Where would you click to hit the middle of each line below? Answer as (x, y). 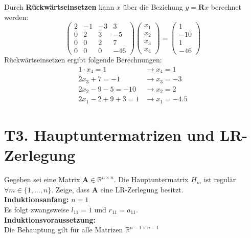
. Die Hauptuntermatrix (151, 179)
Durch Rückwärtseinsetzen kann (59, 7)
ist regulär (220, 179)
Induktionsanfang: (37, 199)
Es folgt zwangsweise (37, 209)
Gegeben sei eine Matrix (42, 179)
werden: (16, 17)
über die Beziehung (153, 7)
